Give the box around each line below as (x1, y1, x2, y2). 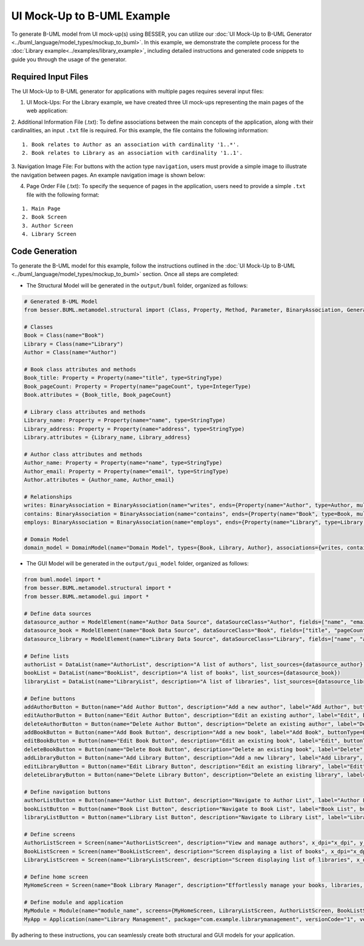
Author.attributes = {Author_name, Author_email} (24, 476, 175, 483)
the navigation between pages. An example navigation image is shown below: (11, 171, 206, 178)
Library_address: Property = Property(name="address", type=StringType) (24, 425, 245, 432)
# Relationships (24, 493, 73, 500)
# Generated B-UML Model (24, 298, 98, 305)
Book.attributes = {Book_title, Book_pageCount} (24, 391, 172, 399)
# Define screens (24, 831, 76, 837)
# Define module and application (24, 899, 124, 905)
